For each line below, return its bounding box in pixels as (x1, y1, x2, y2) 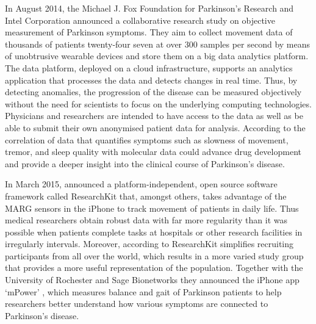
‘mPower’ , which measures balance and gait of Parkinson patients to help (5, 285, 282, 298)
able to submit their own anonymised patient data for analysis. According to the (5, 121, 306, 134)
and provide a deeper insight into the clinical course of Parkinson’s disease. (5, 157, 285, 170)
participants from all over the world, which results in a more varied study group (5, 249, 304, 262)
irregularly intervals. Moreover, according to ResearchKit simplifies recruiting (5, 237, 294, 250)
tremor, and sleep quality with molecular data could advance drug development (5, 145, 301, 158)
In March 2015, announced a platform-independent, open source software (5, 178, 278, 190)
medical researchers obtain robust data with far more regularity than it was (5, 214, 288, 226)
